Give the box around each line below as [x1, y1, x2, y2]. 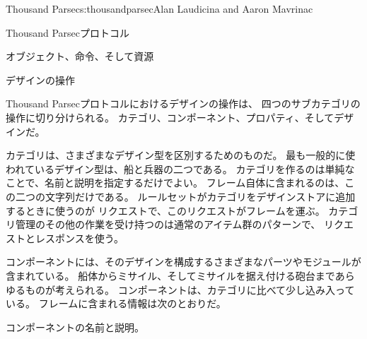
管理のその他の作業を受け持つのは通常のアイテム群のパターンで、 [15, 217, 321, 232]
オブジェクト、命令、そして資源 [6, 49, 154, 64]
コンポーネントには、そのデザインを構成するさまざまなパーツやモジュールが [6, 254, 361, 269]
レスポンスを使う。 [35, 230, 124, 245]
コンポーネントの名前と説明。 [6, 319, 144, 334]
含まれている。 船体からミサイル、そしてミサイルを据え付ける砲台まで [6, 268, 335, 282]
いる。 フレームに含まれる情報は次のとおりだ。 [6, 296, 226, 311]
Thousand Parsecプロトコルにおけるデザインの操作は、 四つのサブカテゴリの [6, 96, 361, 111]
